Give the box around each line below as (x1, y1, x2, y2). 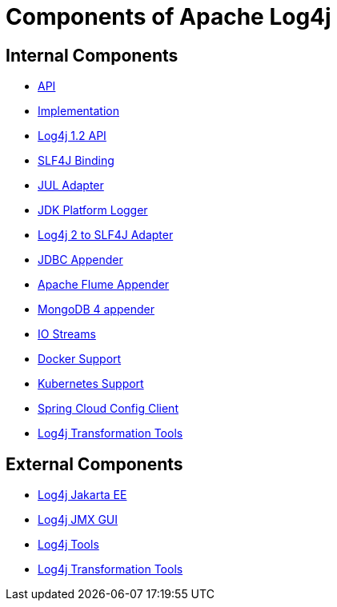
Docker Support (38, 352, 122, 366)
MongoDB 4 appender (38, 302, 154, 317)
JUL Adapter (38, 178, 104, 193)
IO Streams (38, 327, 96, 341)
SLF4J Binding (38, 154, 114, 168)
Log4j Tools (38, 537, 99, 552)
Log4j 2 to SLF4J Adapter (38, 228, 174, 242)
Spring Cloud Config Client (38, 401, 179, 416)
